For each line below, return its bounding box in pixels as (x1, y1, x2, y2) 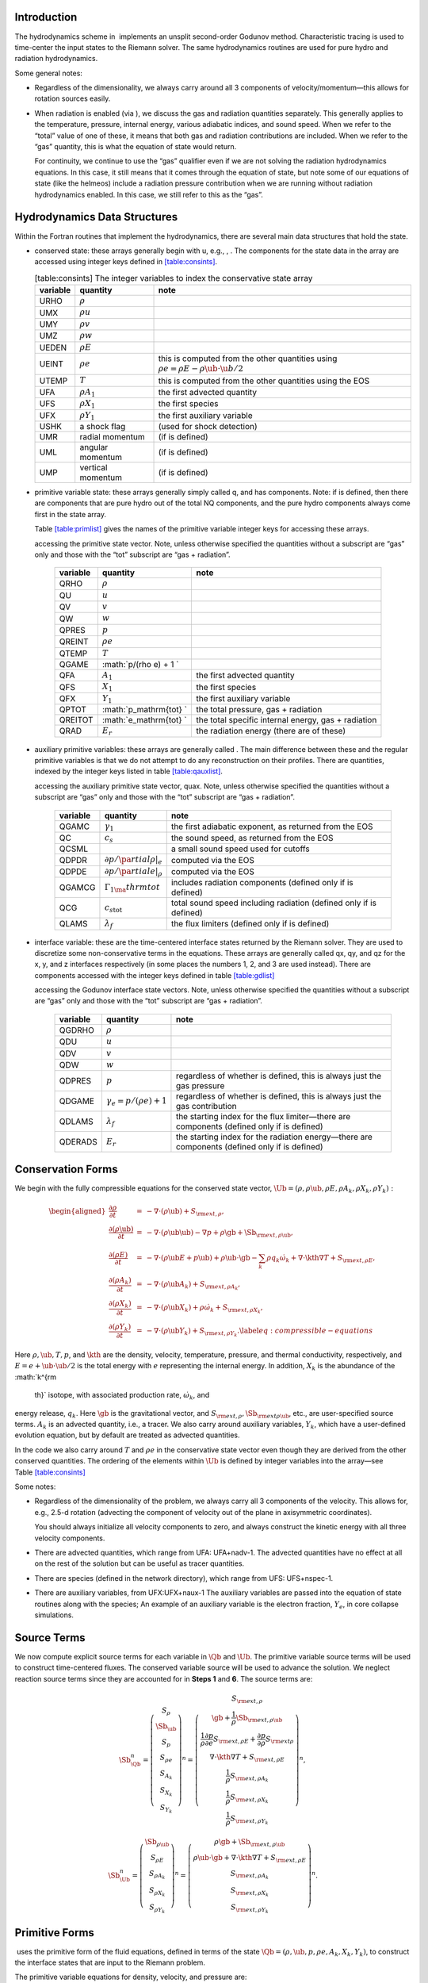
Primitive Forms (14, 1926, 95, 1939)
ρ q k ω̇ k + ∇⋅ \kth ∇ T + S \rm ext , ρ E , (266, 1253, 376, 1264)
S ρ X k (149, 1885, 166, 1897)
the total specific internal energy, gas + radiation (195, 715, 377, 726)
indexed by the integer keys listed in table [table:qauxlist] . (34, 766, 224, 777)
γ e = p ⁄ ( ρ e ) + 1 (105, 1095, 167, 1108)
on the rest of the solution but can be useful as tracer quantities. (34, 1559, 245, 1568)
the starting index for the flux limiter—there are (175, 1111, 351, 1122)
